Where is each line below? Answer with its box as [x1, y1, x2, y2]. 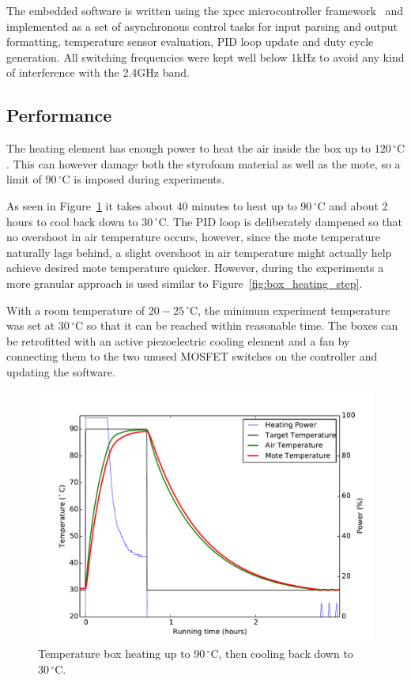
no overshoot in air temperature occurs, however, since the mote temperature [6, 229, 381, 245]
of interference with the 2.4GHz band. [6, 64, 190, 81]
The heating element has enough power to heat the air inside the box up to [6, 140, 371, 157]
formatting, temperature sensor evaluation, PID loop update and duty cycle [6, 33, 374, 50]
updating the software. [6, 363, 115, 380]
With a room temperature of [6, 301, 145, 318]
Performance [6, 103, 112, 127]
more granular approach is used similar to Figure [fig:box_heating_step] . [6, 274, 363, 291]
